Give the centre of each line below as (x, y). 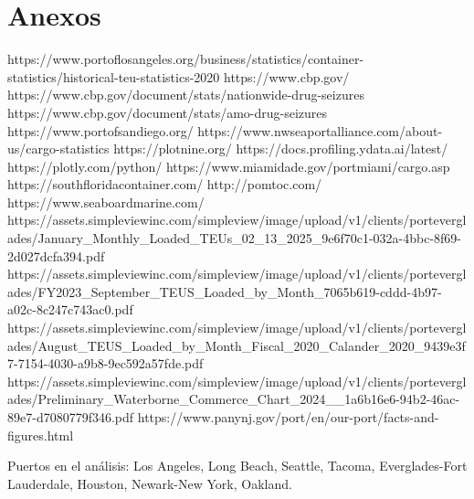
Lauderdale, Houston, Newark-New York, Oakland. (150, 483)
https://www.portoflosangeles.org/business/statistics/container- (186, 59)
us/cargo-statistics (58, 149)
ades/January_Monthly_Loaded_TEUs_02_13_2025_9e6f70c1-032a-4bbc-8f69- (235, 238)
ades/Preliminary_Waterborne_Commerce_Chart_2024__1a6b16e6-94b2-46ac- (234, 399)
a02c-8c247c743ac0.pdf (70, 309)
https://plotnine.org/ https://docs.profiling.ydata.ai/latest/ (281, 149)
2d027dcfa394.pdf (56, 255)
